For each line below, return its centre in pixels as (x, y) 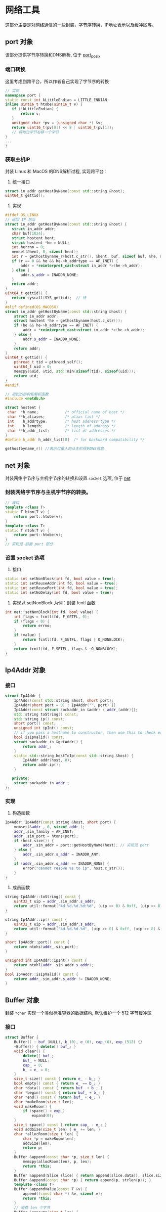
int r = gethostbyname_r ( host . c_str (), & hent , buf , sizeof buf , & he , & (87, 257)
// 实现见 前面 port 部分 (29, 544)
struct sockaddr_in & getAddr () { (48, 742)
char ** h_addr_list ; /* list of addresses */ (62, 431)
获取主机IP (18, 160)
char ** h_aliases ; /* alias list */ (54, 417)
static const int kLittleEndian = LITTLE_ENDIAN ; (57, 100)
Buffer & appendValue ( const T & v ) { (51, 1189)
